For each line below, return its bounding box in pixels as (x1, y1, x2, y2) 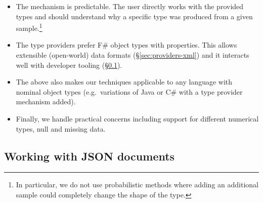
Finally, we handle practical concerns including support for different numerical (16, 113, 259, 124)
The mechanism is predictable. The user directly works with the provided (16, 1, 244, 11)
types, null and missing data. (16, 123, 106, 134)
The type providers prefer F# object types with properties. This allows (16, 39, 237, 50)
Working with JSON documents (4, 148, 175, 164)
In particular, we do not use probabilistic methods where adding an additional (16, 179, 258, 190)
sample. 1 (16, 21, 42, 33)
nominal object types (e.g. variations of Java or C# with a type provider (16, 86, 243, 97)
